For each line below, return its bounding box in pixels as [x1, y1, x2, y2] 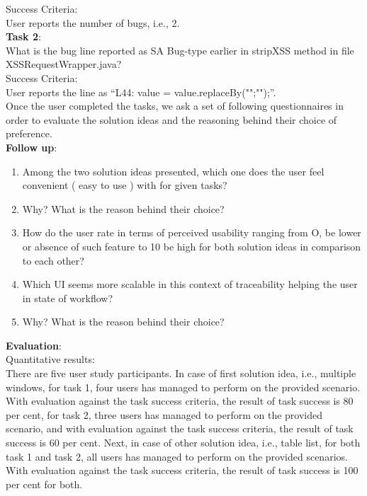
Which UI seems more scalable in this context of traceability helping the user [22, 277, 358, 292]
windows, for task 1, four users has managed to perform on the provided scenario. [6, 379, 361, 394]
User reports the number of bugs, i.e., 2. [6, 15, 180, 30]
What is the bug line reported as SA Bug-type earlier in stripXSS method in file [6, 42, 354, 57]
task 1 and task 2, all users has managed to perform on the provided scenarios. [6, 449, 348, 463]
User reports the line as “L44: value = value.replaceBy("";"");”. [6, 84, 276, 99]
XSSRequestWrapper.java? [6, 57, 122, 71]
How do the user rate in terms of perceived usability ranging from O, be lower [22, 225, 361, 240]
